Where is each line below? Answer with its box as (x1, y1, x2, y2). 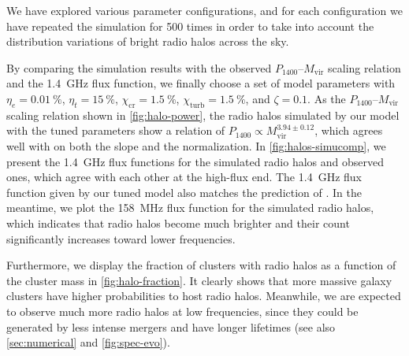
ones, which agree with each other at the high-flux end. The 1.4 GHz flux (6, 169, 362, 185)
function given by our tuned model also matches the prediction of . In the (6, 184, 362, 200)
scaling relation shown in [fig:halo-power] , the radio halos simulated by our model (6, 106, 400, 123)
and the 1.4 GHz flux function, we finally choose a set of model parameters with (6, 75, 396, 91)
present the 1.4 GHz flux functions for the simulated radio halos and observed (6, 153, 384, 169)
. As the (307, 90, 346, 106)
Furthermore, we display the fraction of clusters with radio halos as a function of (6, 257, 396, 273)
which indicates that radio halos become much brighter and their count (6, 215, 350, 232)
